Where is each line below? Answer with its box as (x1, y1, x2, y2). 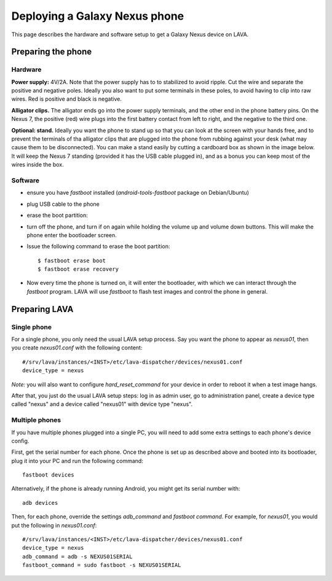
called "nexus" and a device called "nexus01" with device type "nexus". (11, 400, 193, 408)
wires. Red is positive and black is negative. (11, 95, 122, 103)
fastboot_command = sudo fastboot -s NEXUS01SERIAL (22, 562, 181, 569)
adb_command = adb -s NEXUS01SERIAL (22, 553, 133, 560)
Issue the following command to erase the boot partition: (26, 243, 170, 250)
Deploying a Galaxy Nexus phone (11, 9, 184, 23)
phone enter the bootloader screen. (26, 231, 117, 239)
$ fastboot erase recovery (38, 266, 119, 273)
